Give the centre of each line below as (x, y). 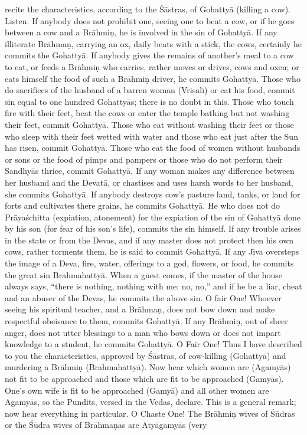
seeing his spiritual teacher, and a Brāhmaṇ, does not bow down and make (140, 309)
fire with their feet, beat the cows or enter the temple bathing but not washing (147, 113)
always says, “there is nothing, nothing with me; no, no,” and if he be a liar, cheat (153, 286)
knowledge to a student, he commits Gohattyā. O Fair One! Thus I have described (153, 344)
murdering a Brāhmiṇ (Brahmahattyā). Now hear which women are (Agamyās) (148, 367)
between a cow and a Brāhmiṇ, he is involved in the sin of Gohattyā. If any (141, 32)
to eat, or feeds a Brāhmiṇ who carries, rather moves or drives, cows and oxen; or (152, 66)
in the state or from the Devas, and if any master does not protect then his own (149, 240)
